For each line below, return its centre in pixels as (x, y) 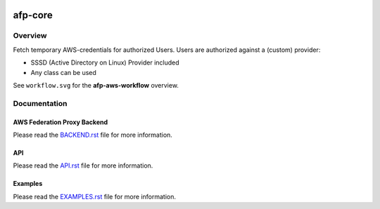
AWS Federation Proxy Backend (61, 122)
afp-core (33, 15)
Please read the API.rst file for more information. (83, 166)
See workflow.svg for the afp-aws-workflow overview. (96, 85)
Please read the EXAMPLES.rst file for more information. (94, 196)
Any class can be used (63, 72)
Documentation (40, 103)
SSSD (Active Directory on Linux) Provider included (105, 62)
